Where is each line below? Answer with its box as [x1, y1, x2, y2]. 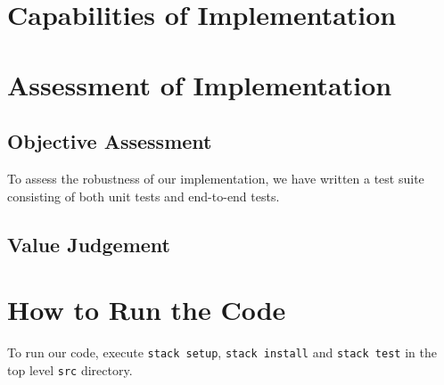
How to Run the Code [7, 291, 286, 328]
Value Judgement [7, 230, 170, 258]
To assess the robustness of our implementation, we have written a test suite [7, 168, 424, 187]
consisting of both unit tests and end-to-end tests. [7, 186, 280, 205]
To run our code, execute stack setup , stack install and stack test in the [7, 343, 437, 362]
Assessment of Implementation [7, 66, 392, 102]
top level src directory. [7, 360, 133, 379]
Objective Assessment [7, 127, 212, 155]
